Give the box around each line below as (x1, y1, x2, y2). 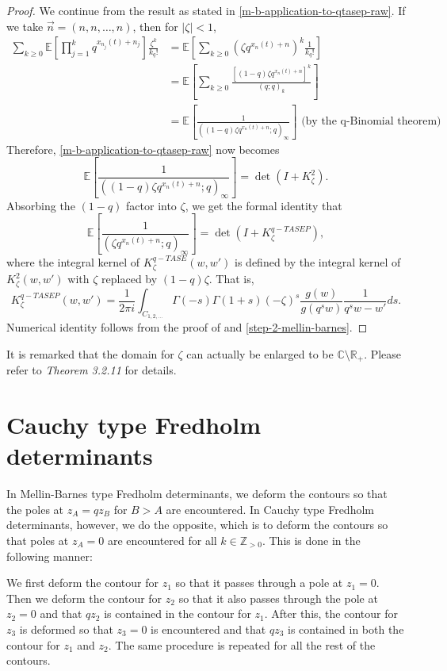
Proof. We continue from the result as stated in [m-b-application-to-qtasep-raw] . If (6, 2, 406, 18)
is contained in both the (288, 620, 404, 637)
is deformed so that (19, 620, 113, 637)
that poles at (6, 531, 69, 548)
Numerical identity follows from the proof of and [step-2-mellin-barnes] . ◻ (6, 319, 368, 335)
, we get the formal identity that (185, 197, 342, 213)
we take (6, 17, 44, 34)
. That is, (208, 270, 254, 287)
